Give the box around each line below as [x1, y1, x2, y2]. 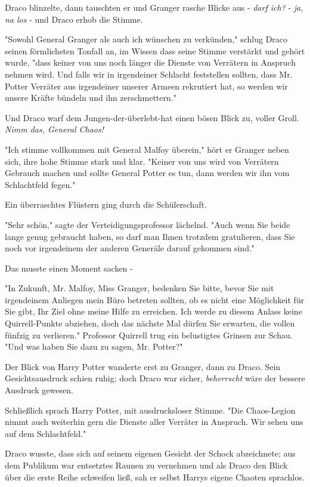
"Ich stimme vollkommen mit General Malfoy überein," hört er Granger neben [5, 143, 289, 155]
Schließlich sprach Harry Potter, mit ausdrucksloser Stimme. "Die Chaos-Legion [5, 403, 296, 416]
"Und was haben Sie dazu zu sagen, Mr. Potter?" [5, 340, 183, 353]
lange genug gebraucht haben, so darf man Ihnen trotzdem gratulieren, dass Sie [5, 230, 295, 242]
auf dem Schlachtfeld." [5, 427, 86, 439]
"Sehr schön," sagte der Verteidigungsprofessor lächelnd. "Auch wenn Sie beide [5, 218, 290, 230]
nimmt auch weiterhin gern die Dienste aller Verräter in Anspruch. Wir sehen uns [5, 415, 303, 428]
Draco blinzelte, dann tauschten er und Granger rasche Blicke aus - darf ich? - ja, [5, 1, 303, 13]
